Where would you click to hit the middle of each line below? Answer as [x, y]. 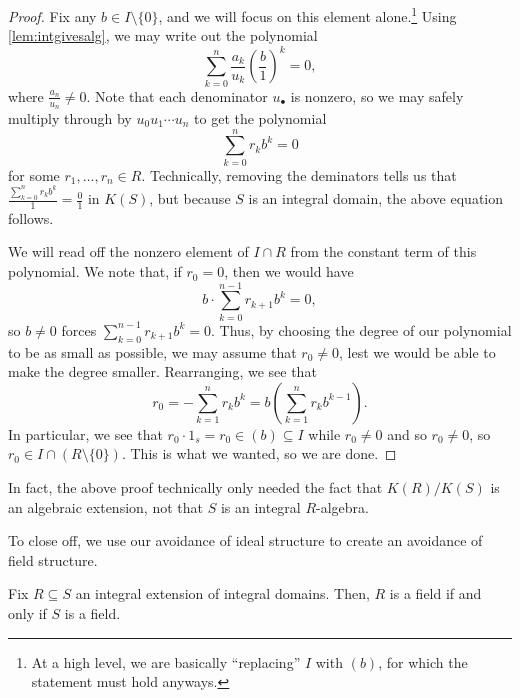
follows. [31, 217]
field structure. [53, 559]
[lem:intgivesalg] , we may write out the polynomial [163, 35]
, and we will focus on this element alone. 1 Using [307, 14]
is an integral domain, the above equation [375, 198]
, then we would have [289, 271]
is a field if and [435, 593]
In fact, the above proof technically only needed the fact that [195, 486]
